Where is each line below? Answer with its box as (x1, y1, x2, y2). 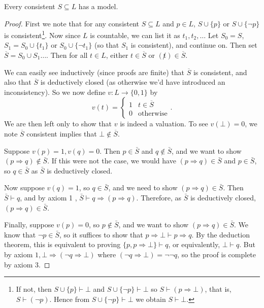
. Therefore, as (136, 192, 182, 202)
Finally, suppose (4, 219, 54, 230)
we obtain (136, 293, 166, 304)
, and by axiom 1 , (20, 192, 77, 202)
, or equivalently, (168, 239, 220, 250)
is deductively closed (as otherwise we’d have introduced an (40, 77, 225, 87)
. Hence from (49, 293, 90, 304)
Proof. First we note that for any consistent (4, 18, 140, 28)
